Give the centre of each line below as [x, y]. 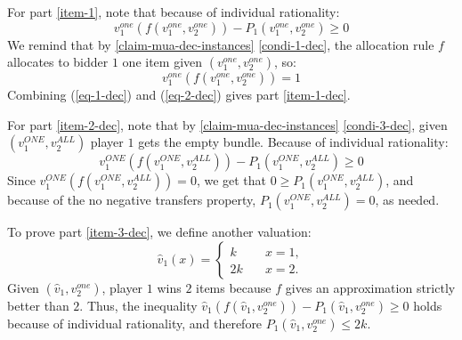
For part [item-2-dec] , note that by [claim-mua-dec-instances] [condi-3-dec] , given [227, 124]
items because [234, 287]
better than [38, 305]
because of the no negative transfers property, [132, 200]
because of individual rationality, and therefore [135, 323]
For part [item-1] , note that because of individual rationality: [174, 12]
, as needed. [407, 200]
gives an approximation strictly [370, 287]
